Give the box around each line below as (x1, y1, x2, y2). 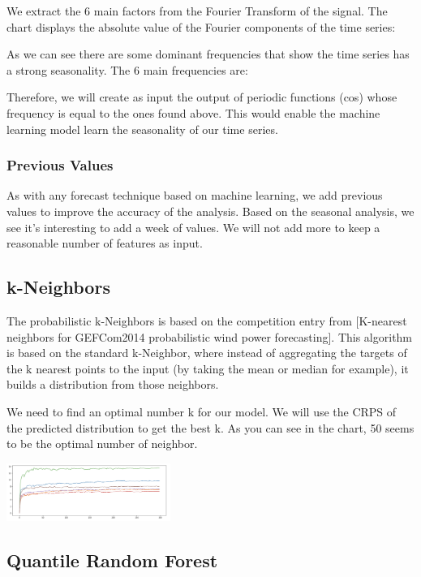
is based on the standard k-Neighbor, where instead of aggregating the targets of (6, 344, 407, 361)
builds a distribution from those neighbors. (6, 376, 219, 393)
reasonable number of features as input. (6, 235, 203, 252)
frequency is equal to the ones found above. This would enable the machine (6, 104, 380, 121)
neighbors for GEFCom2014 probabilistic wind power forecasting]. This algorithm (6, 328, 413, 345)
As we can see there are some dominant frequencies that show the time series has (6, 45, 410, 62)
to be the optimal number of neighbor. (6, 435, 198, 452)
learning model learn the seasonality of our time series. (6, 120, 278, 137)
